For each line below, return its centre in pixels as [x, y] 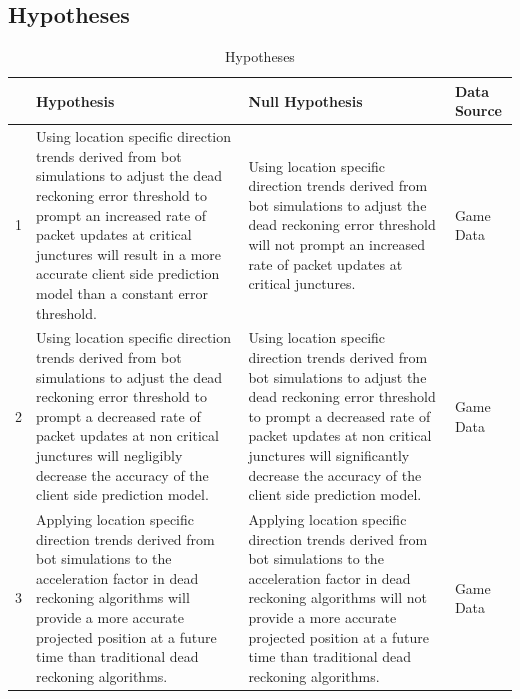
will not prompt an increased [337, 244]
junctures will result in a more [128, 253]
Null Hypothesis [305, 100]
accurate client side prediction [128, 273]
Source [478, 110]
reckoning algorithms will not [338, 597]
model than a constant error [122, 292]
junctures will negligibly [109, 454]
